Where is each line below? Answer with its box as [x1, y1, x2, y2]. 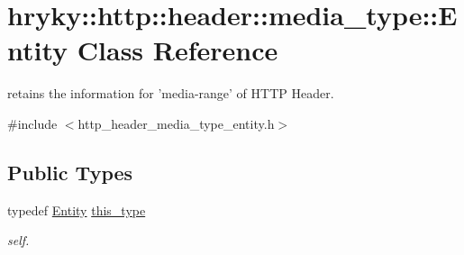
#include [7, 114, 58, 132]
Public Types [7, 158, 133, 186]
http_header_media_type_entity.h [77, 114, 275, 132]
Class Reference [77, 32, 278, 68]
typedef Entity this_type [7, 200, 146, 219]
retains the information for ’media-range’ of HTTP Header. [7, 84, 334, 103]
